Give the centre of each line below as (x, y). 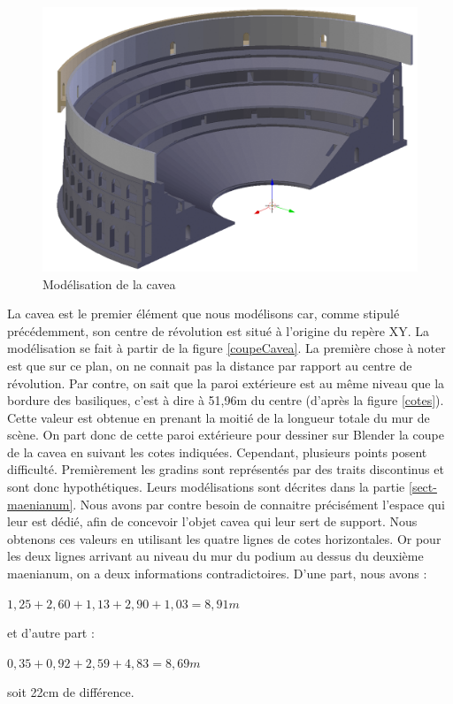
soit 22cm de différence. (71, 692)
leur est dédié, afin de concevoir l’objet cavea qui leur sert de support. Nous (212, 521)
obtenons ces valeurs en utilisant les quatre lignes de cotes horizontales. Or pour (224, 538)
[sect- (422, 487)
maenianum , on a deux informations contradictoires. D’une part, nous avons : (217, 574)
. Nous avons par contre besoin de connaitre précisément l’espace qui (259, 504)
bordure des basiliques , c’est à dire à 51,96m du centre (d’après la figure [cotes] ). (226, 400)
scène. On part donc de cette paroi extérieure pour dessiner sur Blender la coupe (226, 435)
